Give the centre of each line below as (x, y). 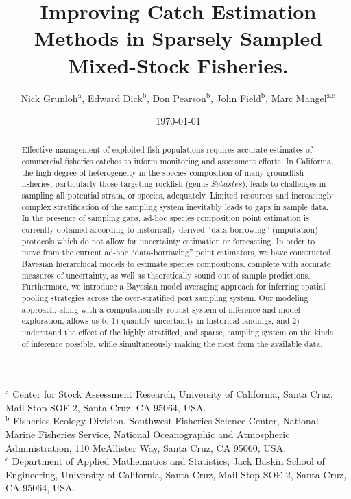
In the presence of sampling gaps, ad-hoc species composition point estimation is (165, 218)
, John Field (235, 98)
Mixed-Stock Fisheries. (178, 65)
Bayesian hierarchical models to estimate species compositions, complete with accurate (176, 264)
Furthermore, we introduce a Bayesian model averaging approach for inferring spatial (173, 286)
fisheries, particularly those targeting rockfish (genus (115, 184)
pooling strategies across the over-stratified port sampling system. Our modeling (165, 298)
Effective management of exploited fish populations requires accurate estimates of (167, 150)
